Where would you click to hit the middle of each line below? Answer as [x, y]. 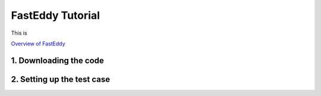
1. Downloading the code [57, 60]
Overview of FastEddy [38, 44]
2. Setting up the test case [61, 79]
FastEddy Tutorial [56, 15]
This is [19, 33]
